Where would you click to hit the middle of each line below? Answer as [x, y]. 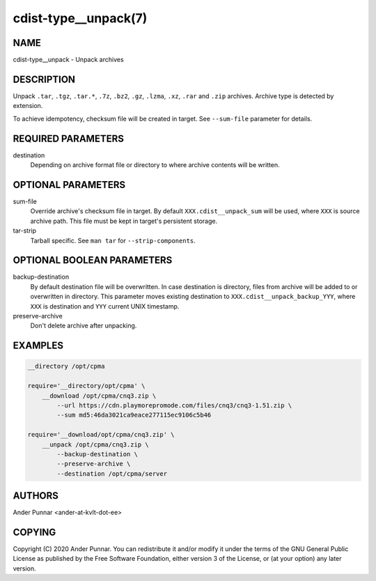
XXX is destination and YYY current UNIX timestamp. [105, 306]
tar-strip [25, 231]
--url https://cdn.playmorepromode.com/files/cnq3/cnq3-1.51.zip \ [174, 405]
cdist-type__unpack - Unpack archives [69, 60]
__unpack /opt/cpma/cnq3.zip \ [95, 444]
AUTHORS [36, 496]
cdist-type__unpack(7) [80, 18]
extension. [28, 106]
